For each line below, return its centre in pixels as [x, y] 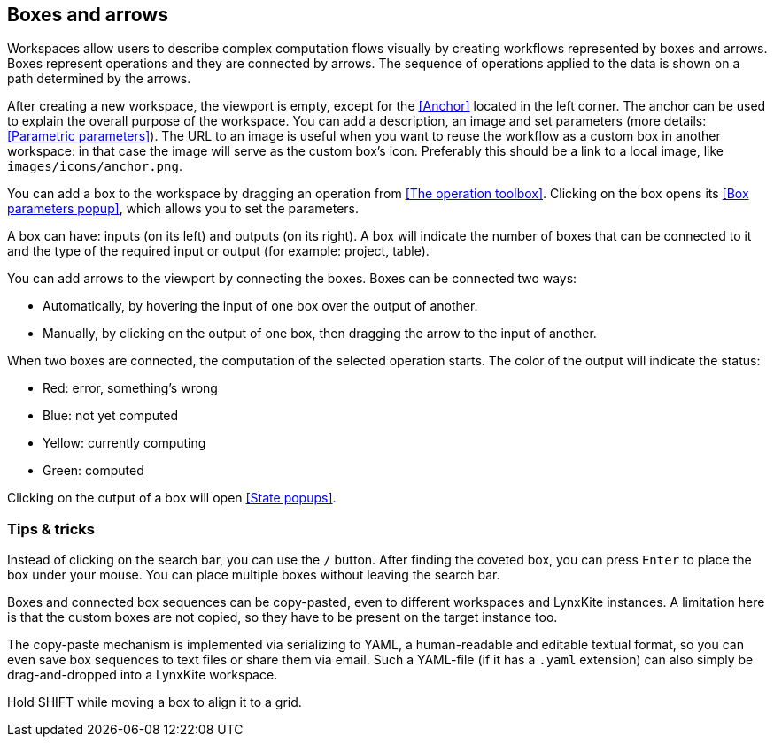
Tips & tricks [51, 529]
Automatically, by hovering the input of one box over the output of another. [260, 306]
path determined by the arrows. [99, 79]
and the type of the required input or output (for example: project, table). [218, 251]
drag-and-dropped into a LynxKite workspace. [143, 675]
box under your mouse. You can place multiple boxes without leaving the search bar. [254, 575]
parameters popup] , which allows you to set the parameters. [183, 209]
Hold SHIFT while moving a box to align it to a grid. [155, 702]
